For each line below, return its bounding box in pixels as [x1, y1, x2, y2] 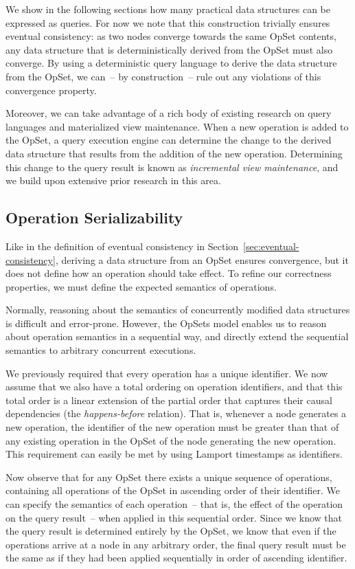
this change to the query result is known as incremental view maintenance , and [5, 159, 339, 174]
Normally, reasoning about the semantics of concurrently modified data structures [5, 302, 350, 317]
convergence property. [5, 82, 97, 97]
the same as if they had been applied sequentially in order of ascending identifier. [5, 550, 347, 565]
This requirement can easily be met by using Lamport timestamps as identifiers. [5, 447, 343, 461]
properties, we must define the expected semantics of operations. [5, 279, 277, 293]
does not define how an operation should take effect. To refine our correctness [5, 266, 332, 280]
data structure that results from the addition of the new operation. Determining [5, 146, 343, 160]
